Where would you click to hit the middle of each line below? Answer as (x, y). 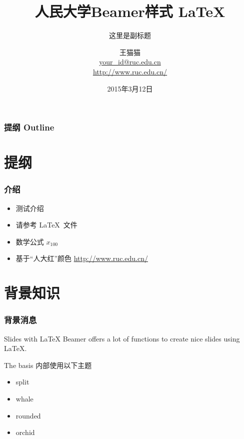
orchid (25, 432)
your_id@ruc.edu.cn (130, 62)
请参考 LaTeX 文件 (46, 225)
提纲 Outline (29, 127)
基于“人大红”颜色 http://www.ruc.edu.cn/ (82, 258)
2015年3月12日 (130, 88)
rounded (28, 415)
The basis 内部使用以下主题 (48, 365)
